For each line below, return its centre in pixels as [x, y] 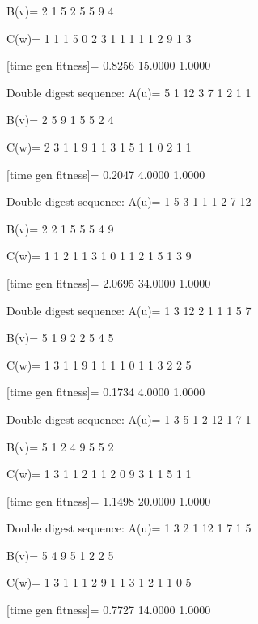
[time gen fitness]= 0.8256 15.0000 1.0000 [109, 65]
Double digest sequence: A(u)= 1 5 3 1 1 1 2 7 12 [129, 201]
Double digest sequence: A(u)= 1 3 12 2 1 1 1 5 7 [129, 310]
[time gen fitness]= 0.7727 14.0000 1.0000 [109, 610]
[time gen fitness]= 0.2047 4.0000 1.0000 [106, 174]
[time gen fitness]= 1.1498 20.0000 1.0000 [109, 500]
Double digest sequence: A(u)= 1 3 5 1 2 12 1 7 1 [129, 419]
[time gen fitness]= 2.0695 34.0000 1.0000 [109, 282]
